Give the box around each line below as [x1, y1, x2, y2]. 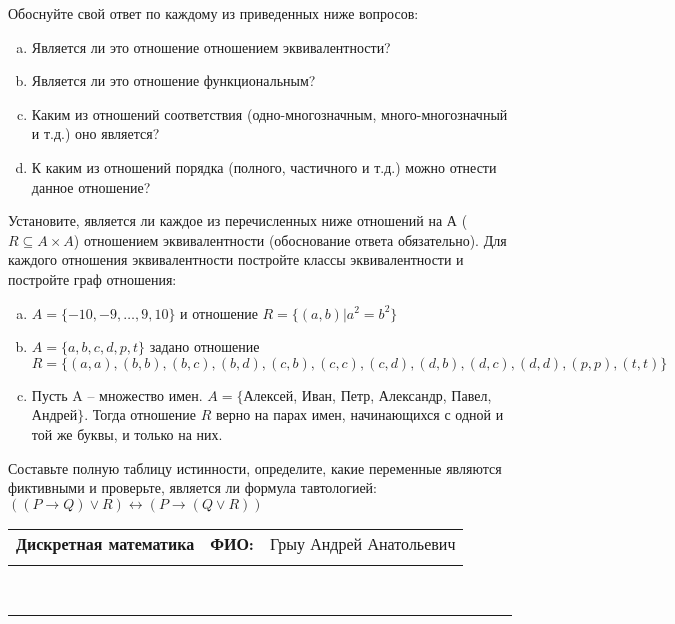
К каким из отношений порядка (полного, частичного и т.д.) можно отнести [31, 156, 497, 177]
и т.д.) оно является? [31, 123, 160, 144]
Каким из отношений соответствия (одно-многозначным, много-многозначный [31, 103, 508, 124]
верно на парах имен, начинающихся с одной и [215, 404, 504, 425]
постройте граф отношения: [8, 268, 177, 289]
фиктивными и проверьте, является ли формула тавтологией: [8, 477, 377, 498]
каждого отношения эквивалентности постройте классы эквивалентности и [8, 249, 464, 270]
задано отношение [149, 336, 260, 357]
